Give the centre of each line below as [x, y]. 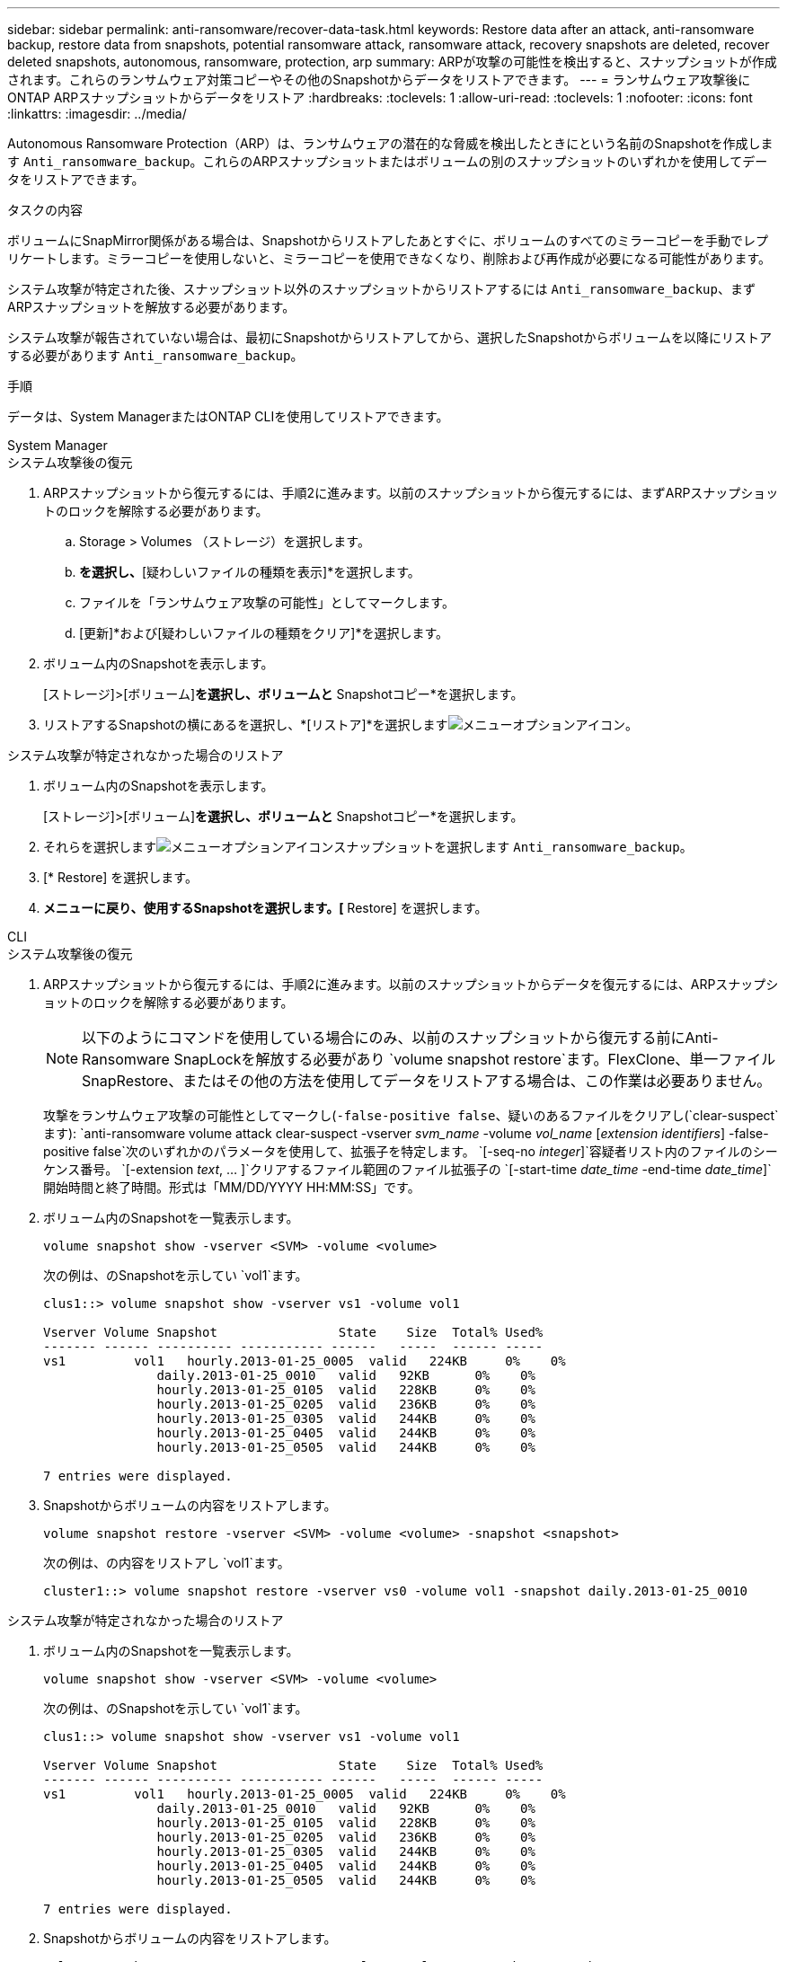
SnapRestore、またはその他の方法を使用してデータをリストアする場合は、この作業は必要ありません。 [427, 1081]
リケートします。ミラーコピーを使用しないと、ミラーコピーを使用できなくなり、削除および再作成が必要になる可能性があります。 [389, 258]
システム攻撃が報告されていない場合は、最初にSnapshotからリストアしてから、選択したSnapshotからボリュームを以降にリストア [389, 337]
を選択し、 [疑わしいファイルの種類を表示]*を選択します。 [250, 572]
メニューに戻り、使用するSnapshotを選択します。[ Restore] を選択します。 [265, 908]
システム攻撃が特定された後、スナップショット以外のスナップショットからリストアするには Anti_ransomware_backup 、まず [381, 289]
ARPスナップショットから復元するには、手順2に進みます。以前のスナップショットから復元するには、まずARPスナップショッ [411, 493]
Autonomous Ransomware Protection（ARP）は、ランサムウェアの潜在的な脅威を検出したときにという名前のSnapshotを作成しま [390, 143]
